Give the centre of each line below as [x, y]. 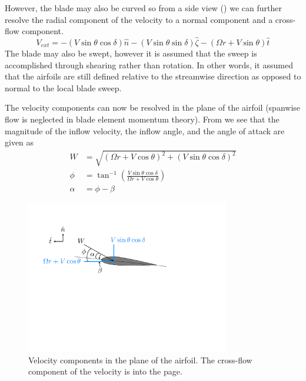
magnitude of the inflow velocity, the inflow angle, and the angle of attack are [145, 130]
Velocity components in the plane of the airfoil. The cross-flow [140, 360]
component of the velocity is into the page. [105, 371]
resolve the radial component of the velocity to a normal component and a [139, 19]
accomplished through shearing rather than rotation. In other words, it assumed [149, 64]
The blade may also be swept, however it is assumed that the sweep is [131, 53]
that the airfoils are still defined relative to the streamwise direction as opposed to [153, 76]
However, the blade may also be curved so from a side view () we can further [143, 8]
